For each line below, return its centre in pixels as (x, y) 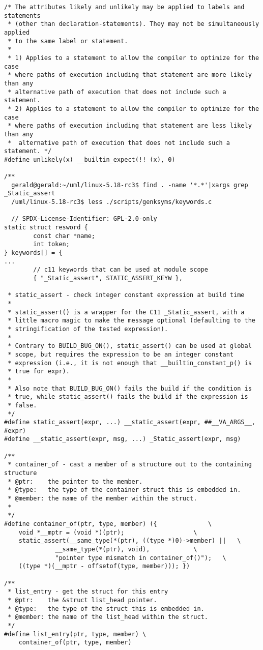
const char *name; (64, 236)
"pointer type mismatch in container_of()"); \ (141, 558)
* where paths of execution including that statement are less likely (130, 126)
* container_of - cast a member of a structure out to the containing (130, 465)
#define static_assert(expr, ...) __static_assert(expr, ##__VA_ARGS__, (130, 422)
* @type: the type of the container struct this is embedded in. (124, 490)
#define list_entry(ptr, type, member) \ (75, 634)
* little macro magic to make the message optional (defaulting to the (131, 321)
